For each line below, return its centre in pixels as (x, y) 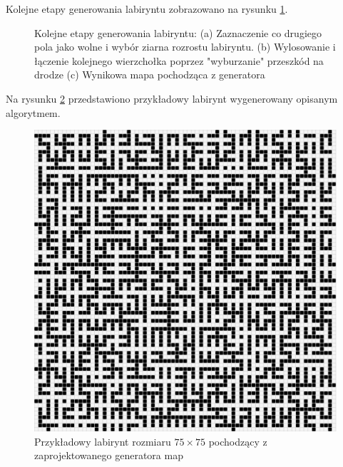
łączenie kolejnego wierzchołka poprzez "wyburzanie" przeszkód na (179, 60)
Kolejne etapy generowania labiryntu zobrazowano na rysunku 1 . (147, 9)
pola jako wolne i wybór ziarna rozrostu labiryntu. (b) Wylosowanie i (185, 47)
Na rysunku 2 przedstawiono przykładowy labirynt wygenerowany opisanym (172, 98)
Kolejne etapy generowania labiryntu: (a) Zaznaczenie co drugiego (178, 32)
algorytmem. (33, 112)
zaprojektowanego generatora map (109, 455)
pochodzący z (238, 441)
